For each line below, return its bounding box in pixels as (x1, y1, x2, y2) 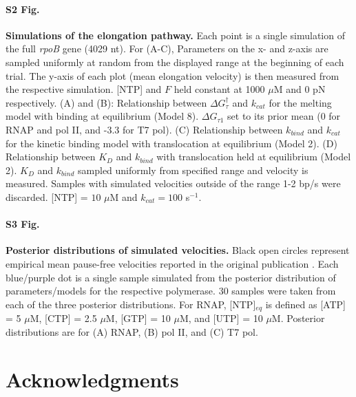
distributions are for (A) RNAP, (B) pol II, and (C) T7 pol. (6, 324, 258, 339)
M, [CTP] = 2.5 (30, 311, 97, 325)
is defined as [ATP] (265, 297, 346, 311)
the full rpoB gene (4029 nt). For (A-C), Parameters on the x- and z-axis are (6, 41, 328, 56)
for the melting (269, 95, 332, 109)
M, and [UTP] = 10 (179, 311, 263, 325)
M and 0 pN (273, 82, 326, 96)
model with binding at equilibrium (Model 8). (6, 109, 199, 123)
